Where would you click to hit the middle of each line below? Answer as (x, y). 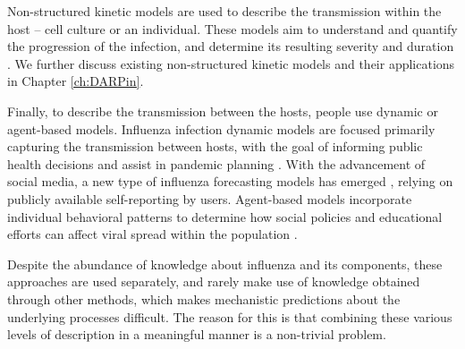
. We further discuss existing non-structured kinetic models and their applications (231, 63)
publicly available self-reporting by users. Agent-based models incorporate (210, 198)
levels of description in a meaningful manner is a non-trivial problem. (197, 334)
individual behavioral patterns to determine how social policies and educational (225, 216)
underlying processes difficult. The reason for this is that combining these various (230, 316)
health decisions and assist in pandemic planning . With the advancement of (216, 163)
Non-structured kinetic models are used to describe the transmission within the (224, 11)
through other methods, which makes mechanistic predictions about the (204, 298)
